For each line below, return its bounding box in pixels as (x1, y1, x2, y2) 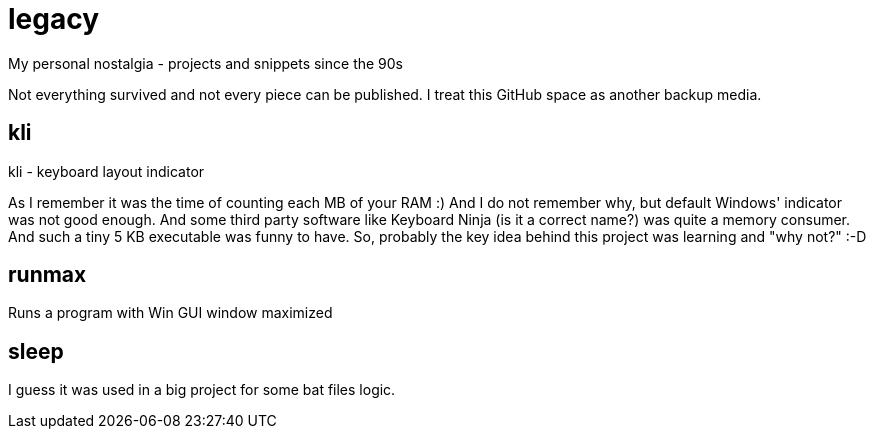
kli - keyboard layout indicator (8, 162, 205, 180)
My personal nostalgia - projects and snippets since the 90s (8, 54, 403, 72)
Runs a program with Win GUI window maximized (8, 304, 333, 322)
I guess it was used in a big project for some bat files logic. (8, 381, 396, 399)
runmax (8, 262, 87, 288)
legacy (8, 2, 100, 36)
